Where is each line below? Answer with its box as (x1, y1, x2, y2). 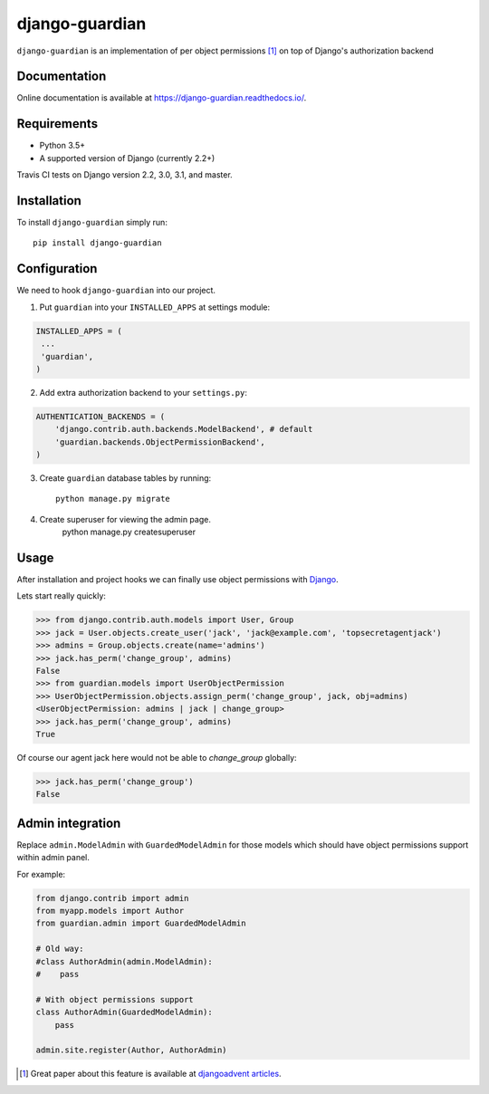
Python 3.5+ (39, 140, 86, 151)
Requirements (16, 116, 99, 131)
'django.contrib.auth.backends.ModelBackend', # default (54, 424, 313, 435)
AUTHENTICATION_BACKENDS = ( (35, 411, 166, 421)
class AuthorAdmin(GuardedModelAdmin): (35, 1007, 213, 1018)
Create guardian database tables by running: (39, 473, 212, 484)
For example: (16, 868, 66, 879)
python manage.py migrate (55, 494, 171, 504)
